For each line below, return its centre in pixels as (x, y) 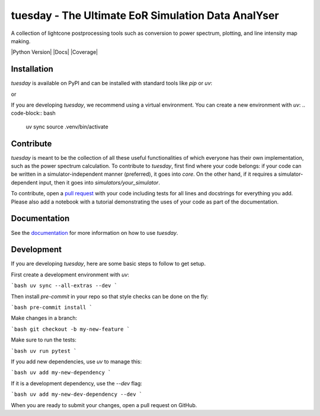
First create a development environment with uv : (70, 275)
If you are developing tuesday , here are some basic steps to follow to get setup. (108, 264)
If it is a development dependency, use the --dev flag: (76, 383)
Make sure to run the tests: (44, 340)
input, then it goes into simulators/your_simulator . (99, 182)
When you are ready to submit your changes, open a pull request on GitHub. (104, 405)
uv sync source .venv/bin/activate (67, 127)
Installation (32, 69)
